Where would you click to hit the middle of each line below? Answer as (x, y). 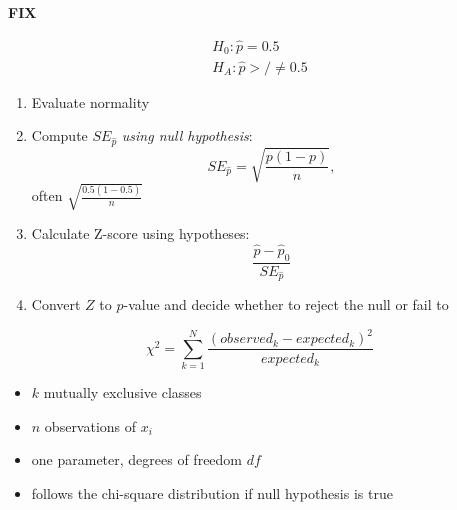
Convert (56, 304)
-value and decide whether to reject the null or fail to (286, 304)
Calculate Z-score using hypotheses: (140, 232)
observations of (90, 425)
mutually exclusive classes (122, 392)
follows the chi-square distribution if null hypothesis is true (212, 493)
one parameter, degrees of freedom (137, 459)
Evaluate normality (90, 101)
